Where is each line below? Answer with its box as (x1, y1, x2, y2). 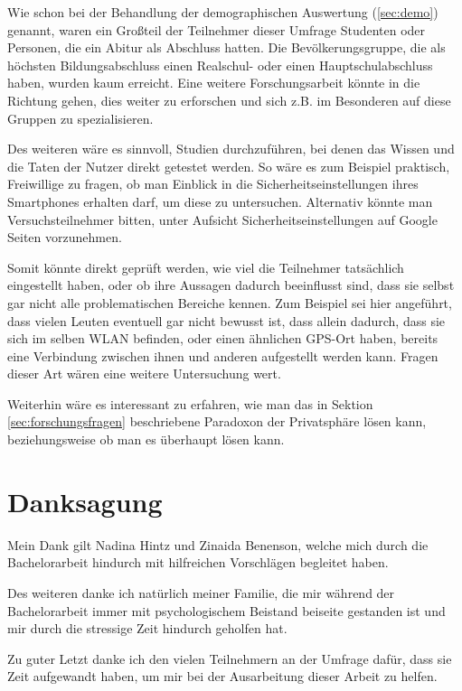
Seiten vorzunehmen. (7, 228, 122, 247)
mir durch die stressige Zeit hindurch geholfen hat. (7, 619, 288, 638)
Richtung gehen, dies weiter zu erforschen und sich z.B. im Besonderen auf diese (7, 90, 451, 109)
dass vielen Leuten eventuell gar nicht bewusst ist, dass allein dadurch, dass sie (7, 311, 446, 330)
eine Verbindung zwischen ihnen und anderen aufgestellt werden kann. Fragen (7, 346, 438, 365)
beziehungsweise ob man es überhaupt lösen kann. (7, 430, 285, 449)
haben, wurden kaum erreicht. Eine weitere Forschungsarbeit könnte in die (7, 73, 420, 92)
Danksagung (7, 482, 163, 519)
